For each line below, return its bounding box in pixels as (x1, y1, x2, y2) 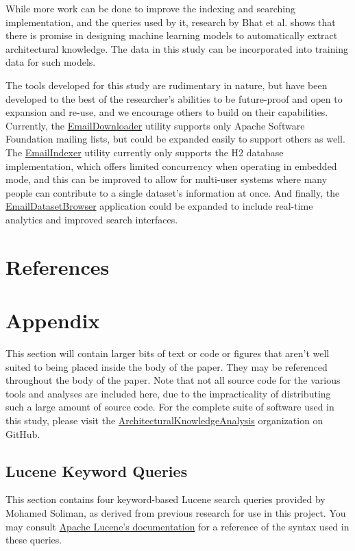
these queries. (5, 532, 62, 547)
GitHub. (5, 426, 40, 441)
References (5, 252, 110, 280)
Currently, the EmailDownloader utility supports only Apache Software (5, 118, 305, 132)
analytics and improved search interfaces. (5, 212, 178, 226)
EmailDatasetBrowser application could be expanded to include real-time (5, 199, 313, 213)
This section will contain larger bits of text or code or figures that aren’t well (5, 346, 330, 360)
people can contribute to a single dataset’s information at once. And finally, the (5, 185, 340, 199)
